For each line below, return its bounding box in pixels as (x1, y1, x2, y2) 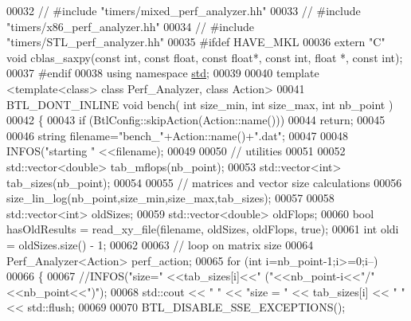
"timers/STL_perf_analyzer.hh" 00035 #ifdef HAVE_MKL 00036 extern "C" (6, 33, 386, 50)
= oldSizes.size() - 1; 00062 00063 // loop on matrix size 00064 (6, 236, 314, 252)
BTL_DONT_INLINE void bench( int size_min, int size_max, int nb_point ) (6, 96, 393, 112)
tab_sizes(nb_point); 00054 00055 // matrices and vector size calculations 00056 (6, 174, 402, 190)
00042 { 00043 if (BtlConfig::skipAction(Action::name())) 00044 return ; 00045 (6, 112, 386, 128)
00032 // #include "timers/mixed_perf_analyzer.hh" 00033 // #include (6, 2, 361, 18)
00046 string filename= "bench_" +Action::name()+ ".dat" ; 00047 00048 (6, 127, 349, 143)
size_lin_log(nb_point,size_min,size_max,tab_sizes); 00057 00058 (6, 190, 335, 206)
